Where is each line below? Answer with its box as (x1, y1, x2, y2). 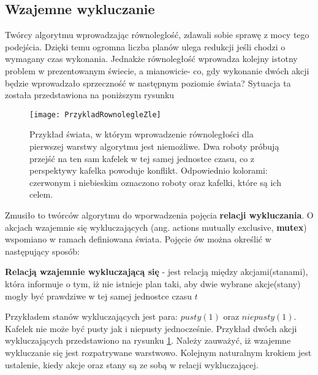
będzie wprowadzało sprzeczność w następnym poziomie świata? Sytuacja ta (5, 76, 291, 89)
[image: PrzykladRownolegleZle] (29, 110, 161, 119)
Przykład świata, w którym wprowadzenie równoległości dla (29, 128, 254, 141)
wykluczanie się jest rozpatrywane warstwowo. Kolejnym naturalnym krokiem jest (5, 346, 312, 358)
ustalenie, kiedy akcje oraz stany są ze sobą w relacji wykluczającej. (5, 358, 259, 371)
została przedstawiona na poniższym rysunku (5, 88, 175, 101)
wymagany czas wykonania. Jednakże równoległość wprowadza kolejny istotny (5, 52, 298, 65)
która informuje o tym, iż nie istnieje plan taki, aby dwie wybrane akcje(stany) (5, 277, 301, 290)
